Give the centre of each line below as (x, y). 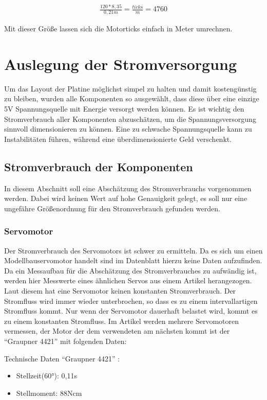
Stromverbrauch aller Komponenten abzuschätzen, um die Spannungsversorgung (130, 119)
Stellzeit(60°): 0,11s (46, 376)
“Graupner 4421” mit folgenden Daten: (65, 341)
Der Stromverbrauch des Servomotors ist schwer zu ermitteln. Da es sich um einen (133, 250)
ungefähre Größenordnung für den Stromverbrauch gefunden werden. (112, 208)
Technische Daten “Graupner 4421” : (62, 358)
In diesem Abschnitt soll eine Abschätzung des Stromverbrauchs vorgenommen (128, 188)
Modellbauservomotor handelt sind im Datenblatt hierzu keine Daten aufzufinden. (133, 260)
